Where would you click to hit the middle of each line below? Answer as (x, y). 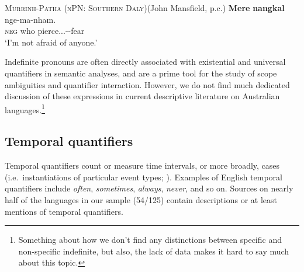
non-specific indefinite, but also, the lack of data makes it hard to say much (154, 251)
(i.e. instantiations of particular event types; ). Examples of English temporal (144, 177)
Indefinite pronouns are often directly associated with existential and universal (145, 62)
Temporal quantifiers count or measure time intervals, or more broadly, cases (142, 165)
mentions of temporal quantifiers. (64, 211)
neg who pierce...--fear (45, 31)
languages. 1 (25, 109)
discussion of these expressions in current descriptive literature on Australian (142, 96)
